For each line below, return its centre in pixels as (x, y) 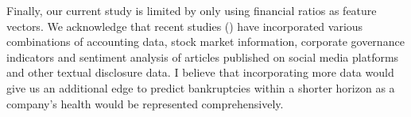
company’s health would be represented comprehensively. (145, 103)
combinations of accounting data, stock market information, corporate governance (205, 42)
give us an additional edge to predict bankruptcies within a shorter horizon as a (201, 87)
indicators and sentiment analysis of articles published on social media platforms (203, 57)
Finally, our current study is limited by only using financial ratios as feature (192, 10)
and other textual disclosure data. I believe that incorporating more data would (200, 72)
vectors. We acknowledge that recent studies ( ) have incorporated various (185, 26)
